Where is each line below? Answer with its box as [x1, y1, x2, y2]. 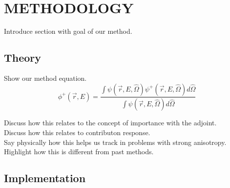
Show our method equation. [4, 72, 87, 83]
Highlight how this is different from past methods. [4, 146, 154, 157]
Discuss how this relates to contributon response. [4, 127, 150, 137]
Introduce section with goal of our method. [4, 26, 132, 36]
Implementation [4, 170, 86, 186]
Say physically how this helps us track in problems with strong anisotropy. [4, 137, 227, 147]
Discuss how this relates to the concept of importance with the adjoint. [4, 117, 217, 128]
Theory [4, 50, 42, 65]
